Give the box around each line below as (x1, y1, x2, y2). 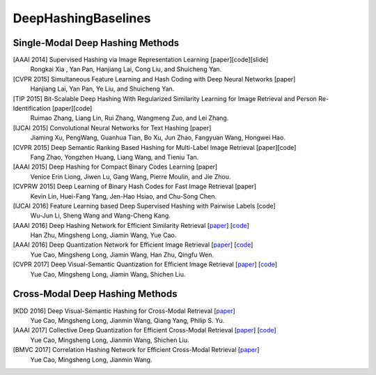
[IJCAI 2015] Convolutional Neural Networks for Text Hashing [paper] (13, 123, 212, 132)
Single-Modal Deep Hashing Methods (13, 37, 180, 49)
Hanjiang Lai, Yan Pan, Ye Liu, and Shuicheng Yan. (30, 84, 175, 93)
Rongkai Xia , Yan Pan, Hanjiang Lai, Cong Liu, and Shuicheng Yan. (30, 65, 222, 73)
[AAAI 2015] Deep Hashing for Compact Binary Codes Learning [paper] (13, 162, 218, 171)
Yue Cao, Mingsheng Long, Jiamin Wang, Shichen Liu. (30, 270, 186, 278)
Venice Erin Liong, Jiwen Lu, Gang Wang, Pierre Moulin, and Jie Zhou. (30, 172, 231, 181)
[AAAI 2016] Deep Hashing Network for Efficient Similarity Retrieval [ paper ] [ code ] (13, 221, 250, 229)
